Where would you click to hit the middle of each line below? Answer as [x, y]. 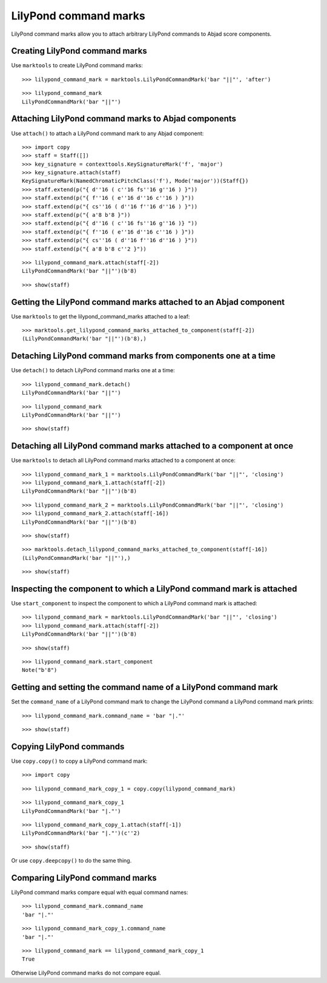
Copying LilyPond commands [68, 747]
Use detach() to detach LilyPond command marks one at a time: [93, 370]
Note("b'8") [40, 670]
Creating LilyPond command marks [79, 51]
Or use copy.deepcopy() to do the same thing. [71, 861]
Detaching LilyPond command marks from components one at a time [143, 356]
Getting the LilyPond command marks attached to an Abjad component [148, 302]
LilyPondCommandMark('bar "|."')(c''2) [81, 833]
